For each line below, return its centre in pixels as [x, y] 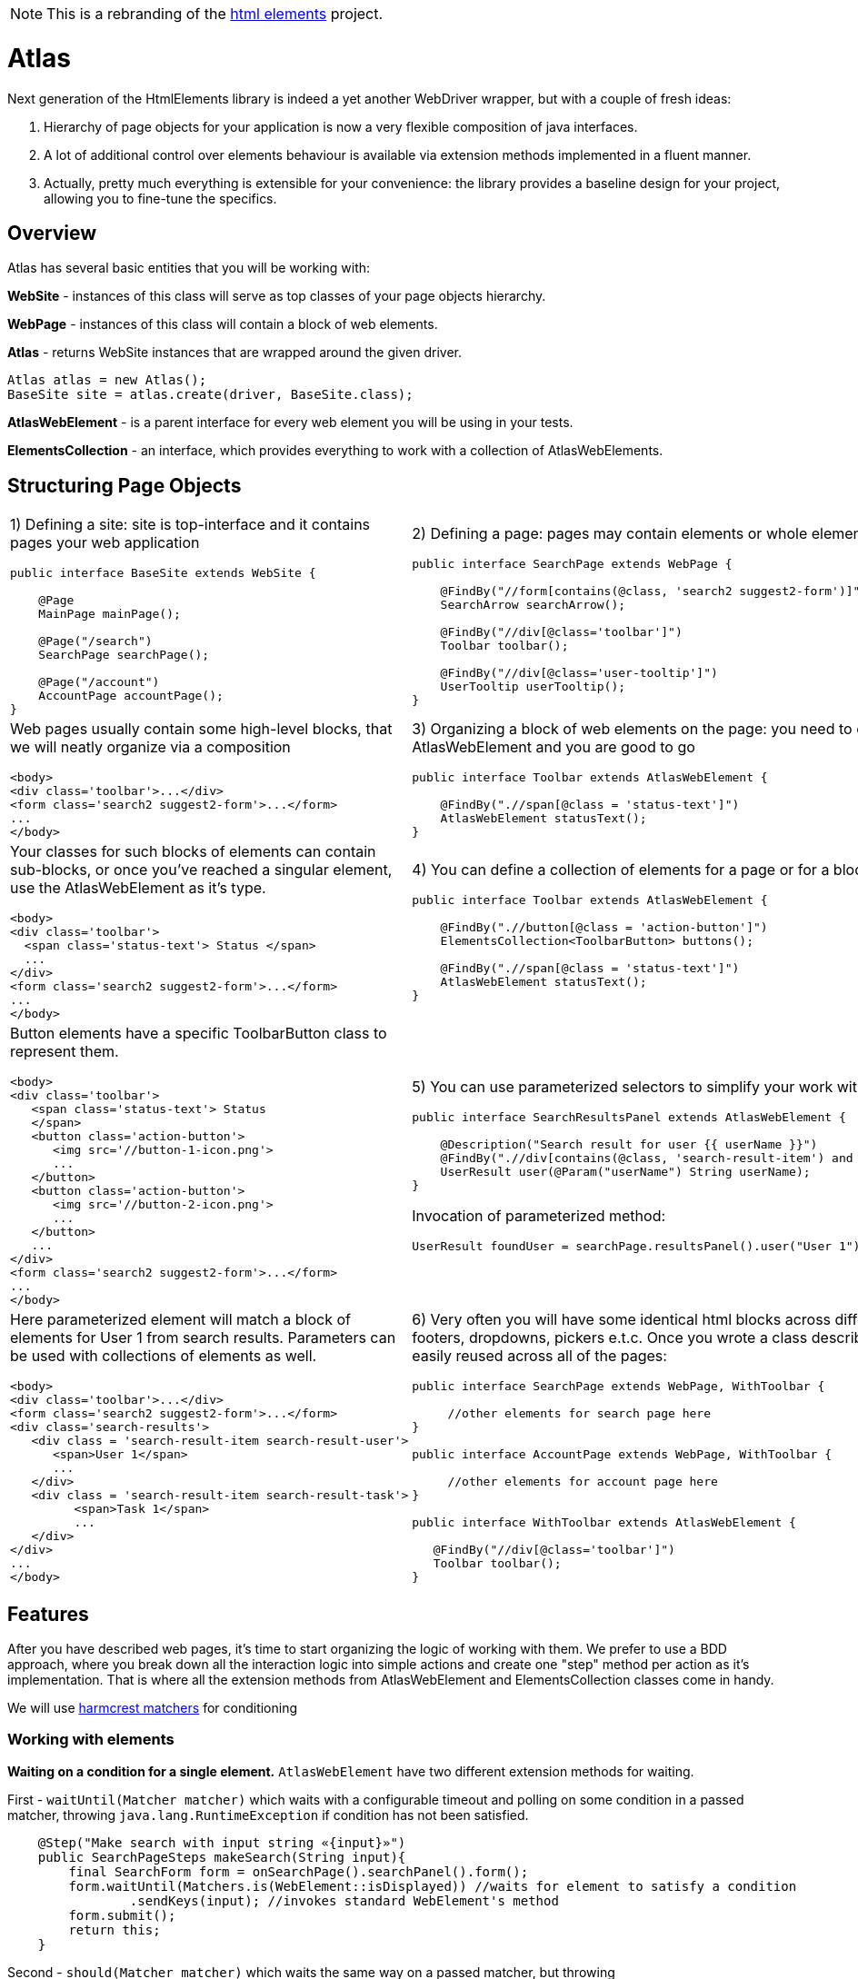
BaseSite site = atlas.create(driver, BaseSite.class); [210, 395]
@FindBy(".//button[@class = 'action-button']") [604, 928]
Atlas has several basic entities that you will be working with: [189, 268]
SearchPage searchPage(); [124, 655]
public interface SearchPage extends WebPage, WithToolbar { [619, 1387]
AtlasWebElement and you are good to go [554, 747]
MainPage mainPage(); [110, 614]
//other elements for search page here [579, 1414]
